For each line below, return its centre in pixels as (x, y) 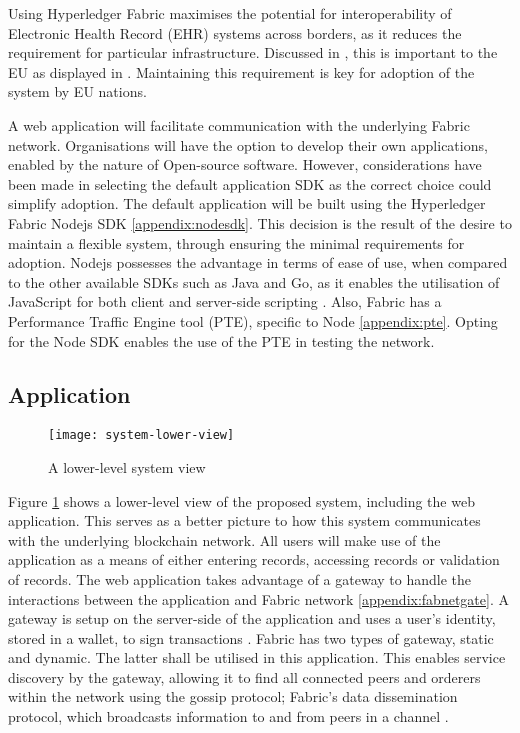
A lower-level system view (127, 466)
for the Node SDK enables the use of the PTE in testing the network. (221, 340)
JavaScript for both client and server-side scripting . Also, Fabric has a (225, 301)
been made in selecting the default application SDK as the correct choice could (250, 183)
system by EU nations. (77, 91)
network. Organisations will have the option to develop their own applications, (248, 144)
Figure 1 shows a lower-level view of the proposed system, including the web (241, 500)
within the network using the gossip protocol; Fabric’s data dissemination (233, 696)
